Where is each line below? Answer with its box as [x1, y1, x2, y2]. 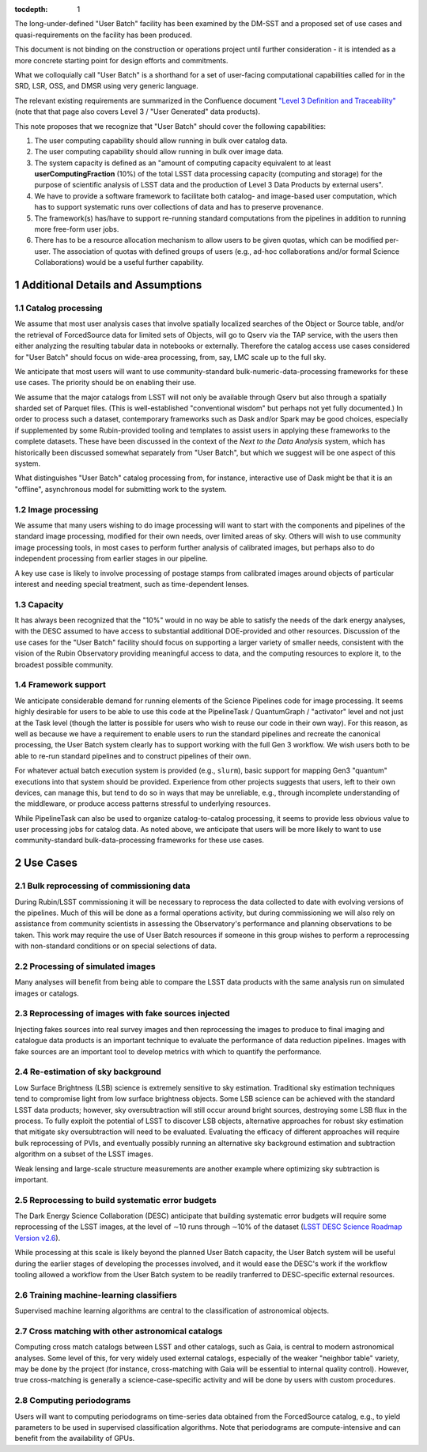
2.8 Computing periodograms [14, 1395, 131, 1406]
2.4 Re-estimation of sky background [14, 1066, 161, 1077]
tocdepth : [14, 5, 48, 13]
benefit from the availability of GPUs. [14, 1434, 135, 1443]
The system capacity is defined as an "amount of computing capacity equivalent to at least [34, 158, 331, 168]
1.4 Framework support [14, 679, 107, 690]
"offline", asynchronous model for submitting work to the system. [14, 484, 227, 493]
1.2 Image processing [14, 504, 99, 515]
